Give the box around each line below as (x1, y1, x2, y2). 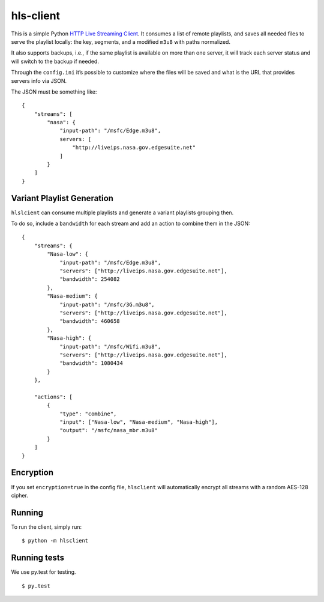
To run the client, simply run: (11, 523, 82, 531)
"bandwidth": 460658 (59, 318, 120, 325)
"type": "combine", (59, 410, 117, 417)
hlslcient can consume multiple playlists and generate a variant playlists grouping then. (11, 209, 234, 216)
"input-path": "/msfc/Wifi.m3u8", (59, 343, 161, 350)
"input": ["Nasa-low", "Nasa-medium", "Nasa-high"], (59, 419, 218, 426)
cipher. (11, 492, 28, 499)
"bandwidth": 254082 (59, 276, 120, 283)
